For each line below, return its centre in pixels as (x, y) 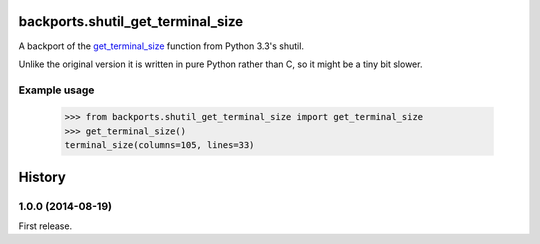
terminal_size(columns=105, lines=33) (159, 145)
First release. (45, 226)
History (42, 176)
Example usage (56, 90)
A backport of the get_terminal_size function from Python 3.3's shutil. (161, 46)
